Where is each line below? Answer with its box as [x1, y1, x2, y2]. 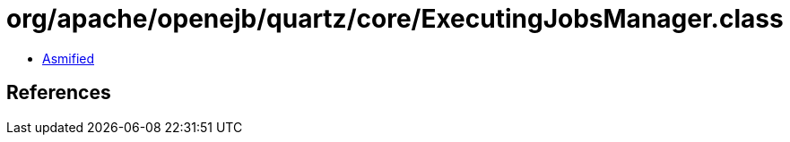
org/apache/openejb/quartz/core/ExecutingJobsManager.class [6, 4, 784, 34]
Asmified [42, 50, 95, 66]
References [6, 81, 111, 104]
